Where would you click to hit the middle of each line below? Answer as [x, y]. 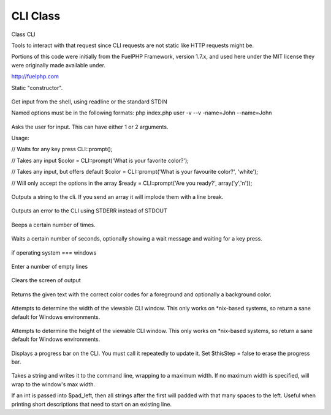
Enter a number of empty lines [50, 266]
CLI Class [36, 16]
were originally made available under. [58, 65]
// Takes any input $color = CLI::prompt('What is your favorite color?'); [100, 160]
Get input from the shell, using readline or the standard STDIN [89, 102]
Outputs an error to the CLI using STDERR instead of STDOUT [89, 211]
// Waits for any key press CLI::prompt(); [62, 149]
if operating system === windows [54, 252]
